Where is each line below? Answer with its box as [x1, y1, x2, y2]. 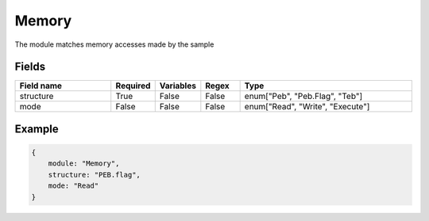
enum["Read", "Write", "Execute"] [244, 101, 370, 112]
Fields [14, 60, 46, 74]
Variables [159, 80, 196, 91]
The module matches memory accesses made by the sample [14, 40, 214, 49]
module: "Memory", [48, 159, 120, 168]
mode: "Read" [48, 181, 99, 190]
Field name [19, 80, 63, 91]
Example [14, 122, 59, 135]
